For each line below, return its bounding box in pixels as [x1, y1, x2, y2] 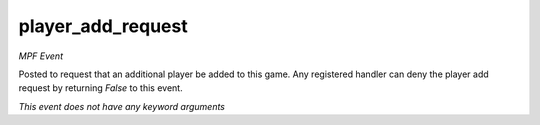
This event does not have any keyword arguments [18, 100, 225, 112]
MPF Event [18, 50, 64, 62]
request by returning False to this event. [18, 82, 184, 94]
